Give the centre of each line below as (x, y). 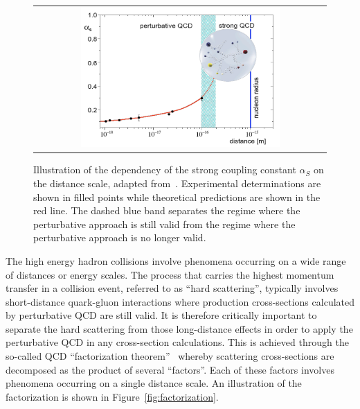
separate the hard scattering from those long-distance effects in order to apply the (179, 328)
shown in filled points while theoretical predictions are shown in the (177, 197)
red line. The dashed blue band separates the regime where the (167, 210)
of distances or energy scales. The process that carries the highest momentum (170, 274)
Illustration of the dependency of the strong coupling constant (165, 169)
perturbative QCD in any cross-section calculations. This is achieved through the (177, 342)
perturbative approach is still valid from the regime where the (164, 224)
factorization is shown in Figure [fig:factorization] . (112, 396)
